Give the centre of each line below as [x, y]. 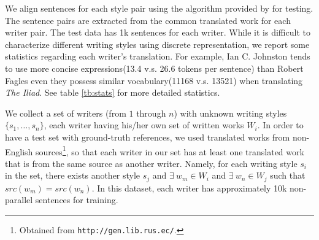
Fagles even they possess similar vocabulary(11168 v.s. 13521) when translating [154, 80]
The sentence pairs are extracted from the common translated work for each [148, 20]
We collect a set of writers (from [66, 113]
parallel [19, 200]
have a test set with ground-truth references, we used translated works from [148, 137]
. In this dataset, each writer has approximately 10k [189, 188]
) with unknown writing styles [230, 113]
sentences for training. [77, 200]
